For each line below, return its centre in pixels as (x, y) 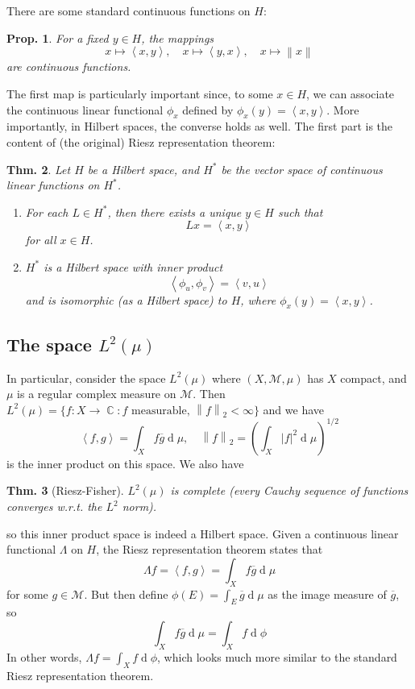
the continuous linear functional (85, 109)
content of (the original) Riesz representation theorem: (141, 142)
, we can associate (351, 94)
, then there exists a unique (174, 212)
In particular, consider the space (86, 378)
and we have (293, 409)
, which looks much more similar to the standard (277, 656)
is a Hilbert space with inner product (133, 266)
